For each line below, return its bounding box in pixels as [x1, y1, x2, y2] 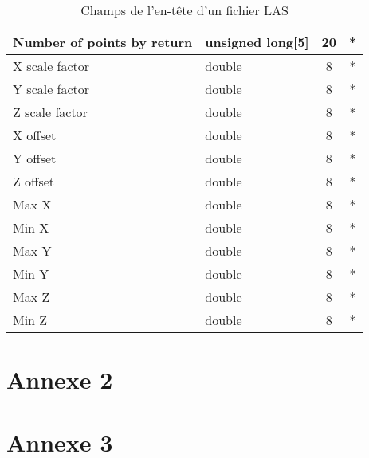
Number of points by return [13, 33, 193, 51]
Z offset [13, 172, 55, 190]
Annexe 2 [6, 363, 113, 396]
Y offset [13, 149, 57, 167]
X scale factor [13, 57, 90, 75]
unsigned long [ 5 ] [205, 33, 309, 51]
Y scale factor [13, 80, 90, 98]
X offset [13, 126, 57, 144]
